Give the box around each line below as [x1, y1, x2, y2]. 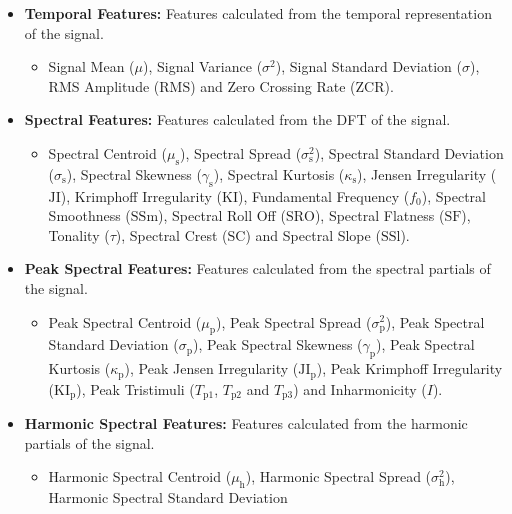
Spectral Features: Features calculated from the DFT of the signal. [24, 109, 451, 130]
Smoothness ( [48, 205, 131, 226]
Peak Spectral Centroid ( [48, 311, 202, 332]
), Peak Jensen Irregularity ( [124, 358, 299, 379]
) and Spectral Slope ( [245, 224, 381, 245]
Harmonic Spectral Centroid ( [48, 466, 232, 487]
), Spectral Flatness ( [314, 205, 445, 226]
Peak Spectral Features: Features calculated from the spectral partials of [24, 258, 491, 279]
